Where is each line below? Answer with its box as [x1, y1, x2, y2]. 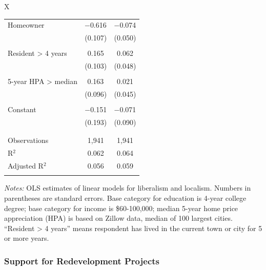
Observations [8, 135, 49, 146]
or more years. [4, 233, 49, 243]
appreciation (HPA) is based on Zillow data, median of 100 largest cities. [4, 213, 233, 223]
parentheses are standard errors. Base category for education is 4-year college [4, 192, 247, 203]
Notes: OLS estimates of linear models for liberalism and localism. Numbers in [4, 182, 251, 193]
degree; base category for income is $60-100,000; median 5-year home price [4, 202, 238, 213]
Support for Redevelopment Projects [4, 254, 159, 267]
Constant [8, 104, 36, 115]
